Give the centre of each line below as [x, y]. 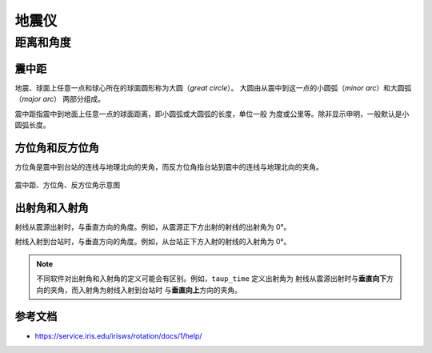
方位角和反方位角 [57, 148]
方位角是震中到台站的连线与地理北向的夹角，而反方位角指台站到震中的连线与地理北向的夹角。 [169, 166]
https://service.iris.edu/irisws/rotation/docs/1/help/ [118, 335]
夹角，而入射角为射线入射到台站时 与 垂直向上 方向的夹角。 [146, 290]
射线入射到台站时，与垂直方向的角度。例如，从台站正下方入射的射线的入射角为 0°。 [153, 242]
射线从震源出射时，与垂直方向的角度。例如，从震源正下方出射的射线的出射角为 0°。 [153, 227]
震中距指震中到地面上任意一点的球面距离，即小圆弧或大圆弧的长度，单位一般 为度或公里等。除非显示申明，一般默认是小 [212, 114]
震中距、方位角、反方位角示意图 [67, 185]
